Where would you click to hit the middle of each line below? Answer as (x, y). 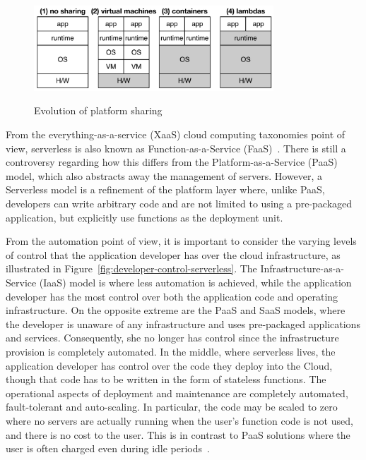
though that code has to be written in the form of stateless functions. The (166, 379)
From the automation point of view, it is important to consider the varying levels (181, 241)
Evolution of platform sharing (98, 110)
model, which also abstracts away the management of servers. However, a (164, 175)
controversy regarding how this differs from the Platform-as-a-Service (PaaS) (172, 162)
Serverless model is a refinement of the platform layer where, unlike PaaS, (165, 189)
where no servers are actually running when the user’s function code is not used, (179, 420)
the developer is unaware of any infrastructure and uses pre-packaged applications (183, 323)
